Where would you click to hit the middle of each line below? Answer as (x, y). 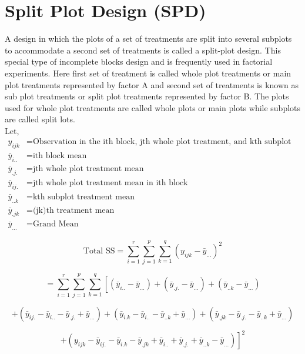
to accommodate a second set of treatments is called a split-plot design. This (143, 50)
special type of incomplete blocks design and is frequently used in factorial (139, 61)
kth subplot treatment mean (84, 197)
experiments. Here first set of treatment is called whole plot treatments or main (148, 73)
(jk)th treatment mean (73, 210)
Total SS (99, 251)
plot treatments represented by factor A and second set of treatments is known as (152, 84)
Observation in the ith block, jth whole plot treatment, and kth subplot (162, 142)
